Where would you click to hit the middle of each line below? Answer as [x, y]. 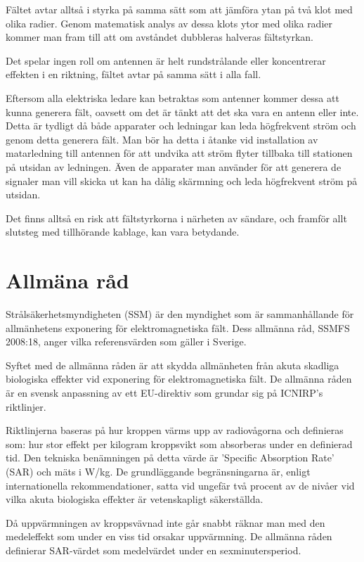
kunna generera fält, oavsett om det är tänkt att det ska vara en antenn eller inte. [182, 111]
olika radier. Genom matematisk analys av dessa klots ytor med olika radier [169, 23]
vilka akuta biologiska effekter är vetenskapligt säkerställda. [135, 499]
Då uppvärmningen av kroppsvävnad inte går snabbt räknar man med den [165, 522]
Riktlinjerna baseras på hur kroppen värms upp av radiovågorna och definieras [175, 430]
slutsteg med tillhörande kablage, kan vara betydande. [123, 232]
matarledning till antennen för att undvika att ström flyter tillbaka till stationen [179, 153]
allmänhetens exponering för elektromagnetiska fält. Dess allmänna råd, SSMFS [178, 327]
